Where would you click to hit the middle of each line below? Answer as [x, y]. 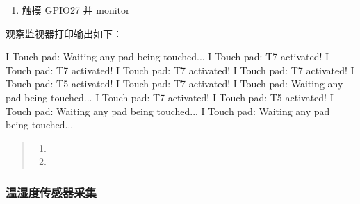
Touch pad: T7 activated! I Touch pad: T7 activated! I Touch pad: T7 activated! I [180, 70]
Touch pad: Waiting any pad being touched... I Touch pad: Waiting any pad [168, 111]
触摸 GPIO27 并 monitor [76, 10]
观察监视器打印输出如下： [64, 33]
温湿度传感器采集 [51, 192]
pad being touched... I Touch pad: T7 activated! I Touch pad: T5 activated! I [170, 97]
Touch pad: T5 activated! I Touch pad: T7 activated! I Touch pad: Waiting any [174, 84]
